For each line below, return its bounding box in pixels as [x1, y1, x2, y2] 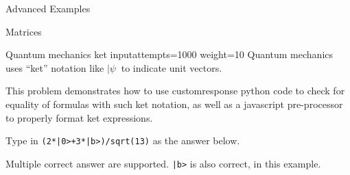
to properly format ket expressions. [5, 110, 153, 124]
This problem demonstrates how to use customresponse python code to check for [5, 83, 345, 98]
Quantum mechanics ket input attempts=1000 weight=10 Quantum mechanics [5, 47, 334, 62]
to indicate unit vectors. [121, 60, 222, 75]
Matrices [5, 24, 42, 38]
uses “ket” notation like [5, 60, 104, 75]
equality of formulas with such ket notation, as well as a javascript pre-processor [5, 96, 343, 111]
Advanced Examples [5, 1, 91, 15]
